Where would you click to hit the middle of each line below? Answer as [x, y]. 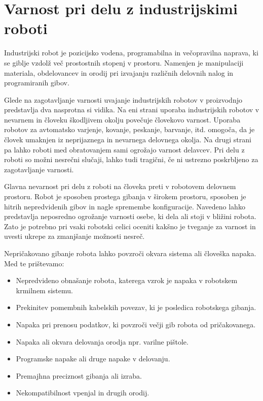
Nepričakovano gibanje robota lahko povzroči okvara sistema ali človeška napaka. [130, 253]
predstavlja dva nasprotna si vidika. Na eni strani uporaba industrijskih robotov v [132, 110]
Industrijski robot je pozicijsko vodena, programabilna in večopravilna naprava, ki [131, 53]
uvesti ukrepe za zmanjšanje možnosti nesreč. [74, 236]
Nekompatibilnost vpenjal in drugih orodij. [83, 393]
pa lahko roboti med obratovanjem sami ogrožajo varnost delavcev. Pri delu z [124, 149]
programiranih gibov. [37, 83]
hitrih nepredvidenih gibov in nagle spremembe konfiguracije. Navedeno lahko [125, 206]
